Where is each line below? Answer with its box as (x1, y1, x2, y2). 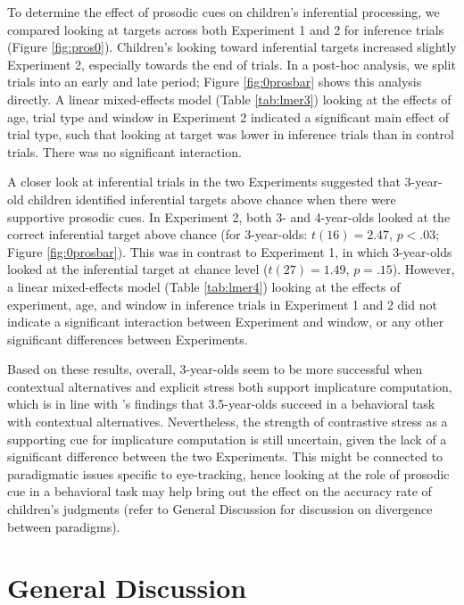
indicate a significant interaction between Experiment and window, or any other (7, 312, 444, 331)
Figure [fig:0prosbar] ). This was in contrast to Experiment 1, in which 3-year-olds (7, 242, 452, 261)
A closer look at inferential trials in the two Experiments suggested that (7, 172, 401, 191)
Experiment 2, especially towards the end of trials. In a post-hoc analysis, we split (7, 54, 456, 73)
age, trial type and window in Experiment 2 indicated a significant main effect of (7, 107, 450, 126)
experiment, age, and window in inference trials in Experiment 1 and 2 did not (7, 294, 437, 313)
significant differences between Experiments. (7, 329, 248, 348)
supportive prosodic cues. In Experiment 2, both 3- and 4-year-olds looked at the (7, 207, 451, 226)
